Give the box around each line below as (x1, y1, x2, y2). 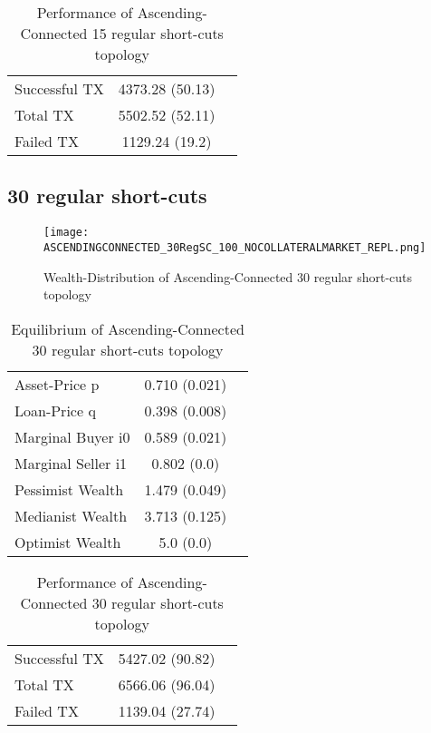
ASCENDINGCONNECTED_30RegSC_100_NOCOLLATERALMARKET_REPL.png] (43, 240, 426, 254)
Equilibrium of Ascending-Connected (11, 318, 244, 339)
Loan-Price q (14, 399, 96, 421)
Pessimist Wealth (14, 478, 124, 500)
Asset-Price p (14, 373, 100, 395)
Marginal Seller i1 (14, 452, 128, 474)
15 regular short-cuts (91, 23, 224, 44)
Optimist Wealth (14, 531, 121, 552)
